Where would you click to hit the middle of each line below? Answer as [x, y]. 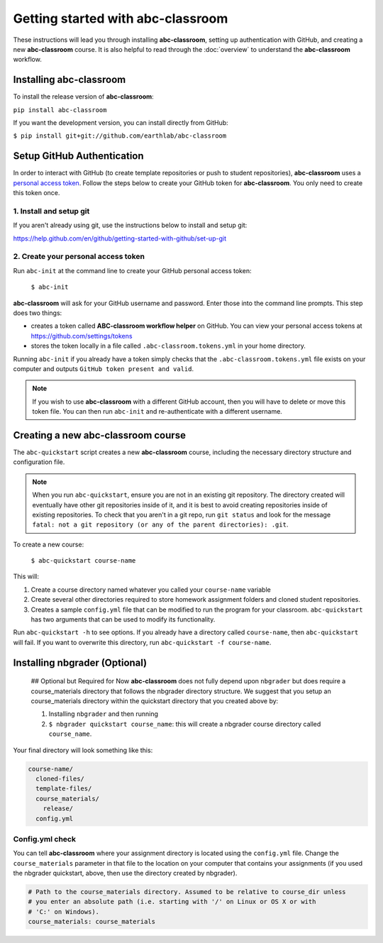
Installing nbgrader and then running [104, 714]
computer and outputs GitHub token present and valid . [104, 368]
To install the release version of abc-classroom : [83, 96]
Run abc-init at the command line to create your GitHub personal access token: [132, 270]
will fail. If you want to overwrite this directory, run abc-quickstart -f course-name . [142, 642]
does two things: [38, 313]
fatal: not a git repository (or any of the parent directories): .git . [160, 524]
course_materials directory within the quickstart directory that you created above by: [155, 701]
